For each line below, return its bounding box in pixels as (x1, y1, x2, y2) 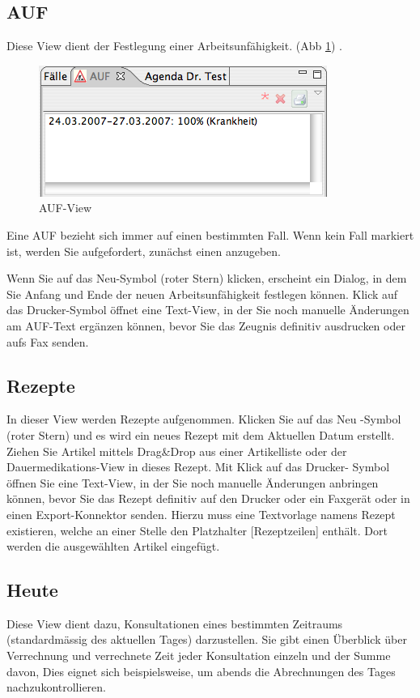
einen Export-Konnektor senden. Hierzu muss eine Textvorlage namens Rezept (6, 505, 396, 522)
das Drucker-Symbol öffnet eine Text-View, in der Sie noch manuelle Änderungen (6, 301, 409, 318)
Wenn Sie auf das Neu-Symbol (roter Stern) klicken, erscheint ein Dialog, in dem (6, 270, 407, 287)
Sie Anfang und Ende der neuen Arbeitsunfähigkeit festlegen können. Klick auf (6, 285, 398, 302)
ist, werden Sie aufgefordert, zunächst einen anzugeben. (6, 242, 282, 259)
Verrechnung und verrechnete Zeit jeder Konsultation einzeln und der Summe (6, 647, 391, 664)
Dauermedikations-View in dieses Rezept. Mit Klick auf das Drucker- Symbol (6, 458, 390, 475)
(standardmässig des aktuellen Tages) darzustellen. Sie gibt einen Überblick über (6, 631, 407, 648)
